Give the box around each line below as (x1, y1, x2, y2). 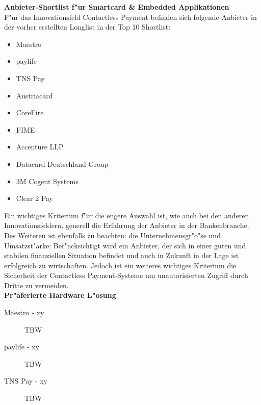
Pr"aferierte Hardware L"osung (4, 290, 116, 300)
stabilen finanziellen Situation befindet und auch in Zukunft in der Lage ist (4, 250, 239, 261)
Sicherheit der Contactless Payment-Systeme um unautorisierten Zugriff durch (4, 270, 248, 281)
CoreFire (16, 107, 44, 118)
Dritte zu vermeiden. (4, 280, 69, 290)
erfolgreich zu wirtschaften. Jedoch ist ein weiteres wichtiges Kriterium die (4, 260, 237, 270)
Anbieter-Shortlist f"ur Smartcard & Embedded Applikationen (4, 2, 229, 12)
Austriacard (16, 90, 53, 100)
